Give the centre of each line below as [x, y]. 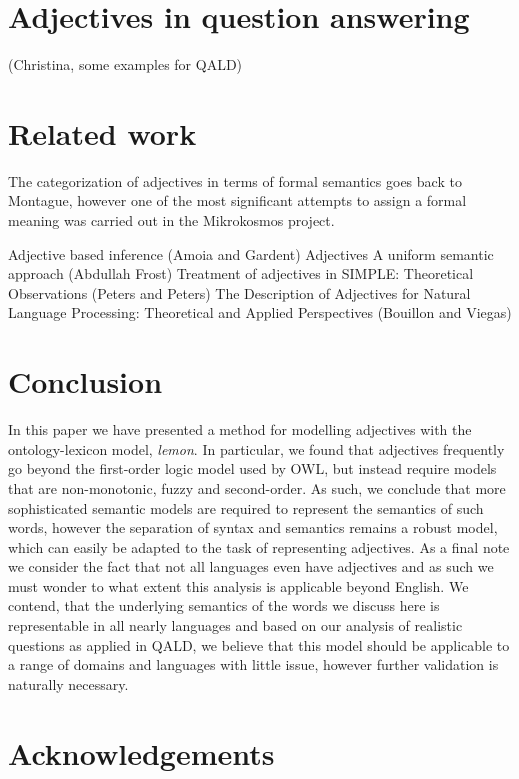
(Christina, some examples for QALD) [125, 64]
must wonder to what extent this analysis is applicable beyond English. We [238, 585]
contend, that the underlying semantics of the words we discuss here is [224, 605]
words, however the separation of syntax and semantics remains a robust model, [253, 527]
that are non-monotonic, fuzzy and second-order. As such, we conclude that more [257, 487]
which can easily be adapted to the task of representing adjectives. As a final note [259, 546]
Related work [102, 132]
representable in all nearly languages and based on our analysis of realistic [235, 625]
